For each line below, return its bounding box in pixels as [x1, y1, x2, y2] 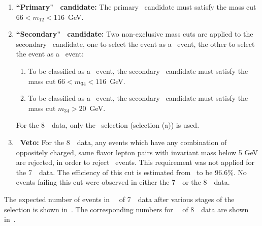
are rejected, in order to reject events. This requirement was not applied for [16, 157, 254, 167]
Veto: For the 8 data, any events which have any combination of [20, 136, 227, 147]
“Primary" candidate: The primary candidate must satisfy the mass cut [16, 2, 256, 12]
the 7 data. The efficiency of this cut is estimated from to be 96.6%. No [16, 166, 247, 177]
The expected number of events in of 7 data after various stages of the [4, 193, 235, 204]
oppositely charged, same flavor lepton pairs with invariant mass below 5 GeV [16, 147, 258, 157]
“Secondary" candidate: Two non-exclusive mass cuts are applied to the [16, 29, 253, 39]
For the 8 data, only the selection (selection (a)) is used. [16, 120, 200, 130]
